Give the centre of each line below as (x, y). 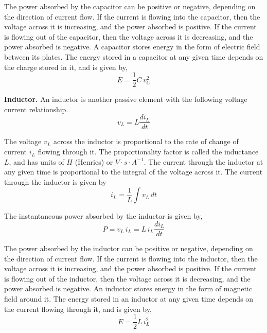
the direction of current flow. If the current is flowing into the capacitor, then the (132, 16)
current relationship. (36, 109)
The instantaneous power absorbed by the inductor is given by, (103, 216)
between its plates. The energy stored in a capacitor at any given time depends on (134, 56)
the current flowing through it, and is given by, (78, 309)
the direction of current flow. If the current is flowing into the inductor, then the (131, 258)
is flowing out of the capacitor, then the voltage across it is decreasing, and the (129, 36)
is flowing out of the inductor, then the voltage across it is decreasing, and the (127, 278)
